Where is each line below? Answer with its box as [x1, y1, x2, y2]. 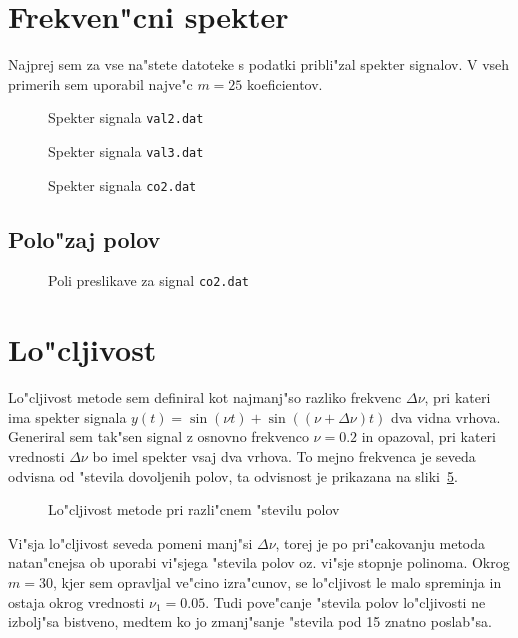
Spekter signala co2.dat [48, 174, 197, 195]
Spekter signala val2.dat [48, 107, 204, 128]
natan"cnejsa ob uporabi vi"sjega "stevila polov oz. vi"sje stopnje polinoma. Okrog [8, 552, 510, 573]
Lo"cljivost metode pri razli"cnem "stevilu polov [48, 499, 340, 520]
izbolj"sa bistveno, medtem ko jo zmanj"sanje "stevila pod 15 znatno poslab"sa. [8, 611, 492, 632]
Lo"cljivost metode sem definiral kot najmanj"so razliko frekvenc [8, 387, 402, 408]
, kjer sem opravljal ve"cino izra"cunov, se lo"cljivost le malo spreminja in [52, 572, 502, 593]
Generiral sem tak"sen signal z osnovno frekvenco [8, 426, 309, 447]
